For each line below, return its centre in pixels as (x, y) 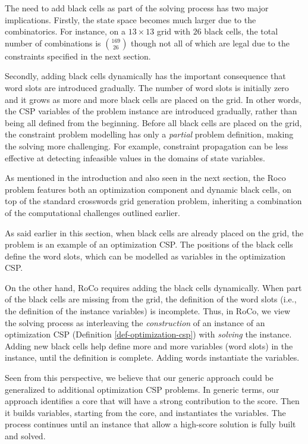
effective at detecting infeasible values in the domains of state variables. (135, 157)
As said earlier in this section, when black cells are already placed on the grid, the (154, 232)
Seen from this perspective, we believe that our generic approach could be (139, 378)
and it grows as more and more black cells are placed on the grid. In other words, (153, 99)
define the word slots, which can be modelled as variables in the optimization (145, 256)
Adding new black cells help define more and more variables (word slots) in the (149, 345)
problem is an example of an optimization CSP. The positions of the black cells (149, 244)
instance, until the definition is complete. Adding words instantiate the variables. (152, 357)
